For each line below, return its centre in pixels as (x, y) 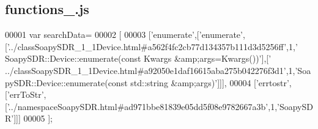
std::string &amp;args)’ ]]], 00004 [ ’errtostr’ (210, 82)
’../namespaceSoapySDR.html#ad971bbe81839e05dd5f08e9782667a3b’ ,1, (142, 106)
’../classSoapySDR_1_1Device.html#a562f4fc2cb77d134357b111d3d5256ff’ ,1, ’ (152, 46)
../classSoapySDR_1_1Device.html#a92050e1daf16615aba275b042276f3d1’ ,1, (150, 70)
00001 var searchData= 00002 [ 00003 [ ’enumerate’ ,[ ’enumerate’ (124, 35)
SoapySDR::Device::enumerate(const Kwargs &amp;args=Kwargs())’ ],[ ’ (138, 58)
